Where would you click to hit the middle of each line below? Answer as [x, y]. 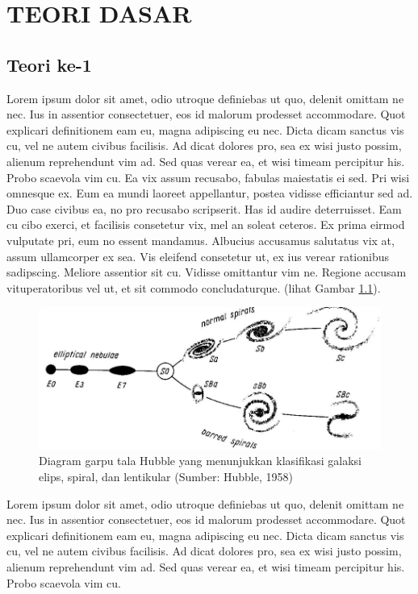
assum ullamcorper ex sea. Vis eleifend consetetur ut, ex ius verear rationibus [198, 256]
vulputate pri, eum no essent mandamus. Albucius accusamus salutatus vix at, [201, 240]
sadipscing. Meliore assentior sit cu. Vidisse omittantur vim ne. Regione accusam [207, 272]
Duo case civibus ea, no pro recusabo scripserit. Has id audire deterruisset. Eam [204, 208]
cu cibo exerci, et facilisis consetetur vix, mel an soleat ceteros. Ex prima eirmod [206, 224]
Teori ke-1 [49, 64]
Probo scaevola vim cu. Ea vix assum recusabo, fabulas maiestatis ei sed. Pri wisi [208, 177]
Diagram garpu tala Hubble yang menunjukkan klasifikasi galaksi [200, 461]
